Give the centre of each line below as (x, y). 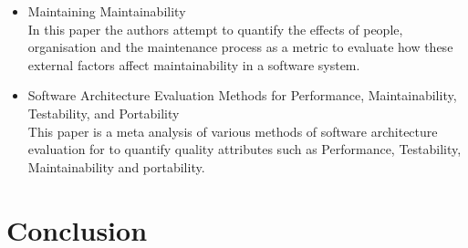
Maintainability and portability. (116, 166)
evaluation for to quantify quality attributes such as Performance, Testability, (244, 149)
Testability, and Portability (104, 113)
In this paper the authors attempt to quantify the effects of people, (215, 29)
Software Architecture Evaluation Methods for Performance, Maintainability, (242, 95)
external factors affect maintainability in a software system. (194, 64)
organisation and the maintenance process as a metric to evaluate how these (240, 47)
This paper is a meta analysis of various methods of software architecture (233, 131)
